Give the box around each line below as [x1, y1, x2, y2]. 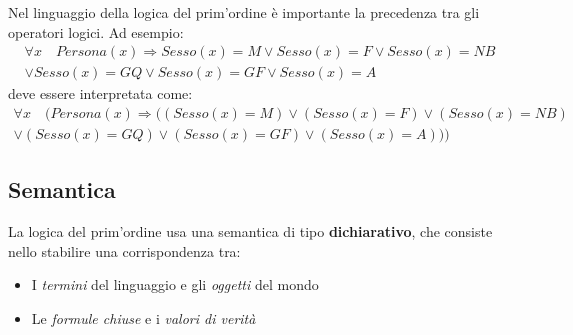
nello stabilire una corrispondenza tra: [8, 240, 241, 261]
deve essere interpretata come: [8, 83, 193, 104]
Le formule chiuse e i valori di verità [31, 307, 256, 328]
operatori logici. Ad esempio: [8, 21, 184, 42]
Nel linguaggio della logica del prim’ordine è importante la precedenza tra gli [8, 2, 480, 22]
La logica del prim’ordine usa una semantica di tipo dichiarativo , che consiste [8, 221, 493, 242]
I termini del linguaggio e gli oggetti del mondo [31, 274, 319, 295]
